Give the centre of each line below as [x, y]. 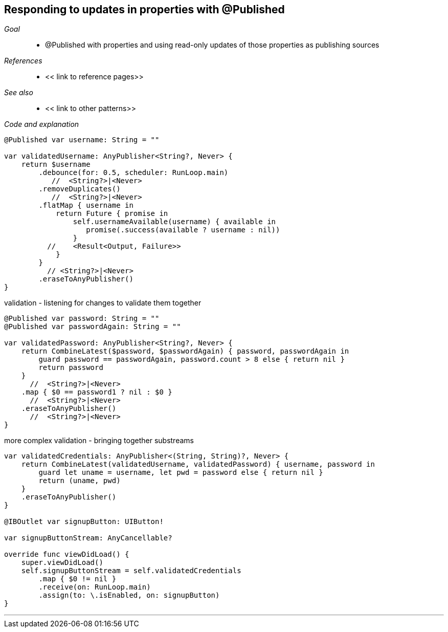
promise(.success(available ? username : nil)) [183, 230]
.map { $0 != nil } [77, 579]
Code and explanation [42, 124]
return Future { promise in [112, 214]
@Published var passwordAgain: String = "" [93, 327]
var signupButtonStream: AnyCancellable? [88, 538]
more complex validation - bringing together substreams [99, 441]
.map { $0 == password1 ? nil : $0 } [97, 392]
